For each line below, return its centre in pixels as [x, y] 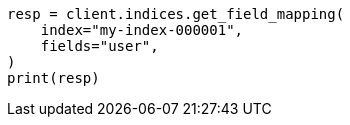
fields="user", [99, 46]
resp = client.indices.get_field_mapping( [176, 14]
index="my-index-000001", [142, 30]
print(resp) [53, 78]
